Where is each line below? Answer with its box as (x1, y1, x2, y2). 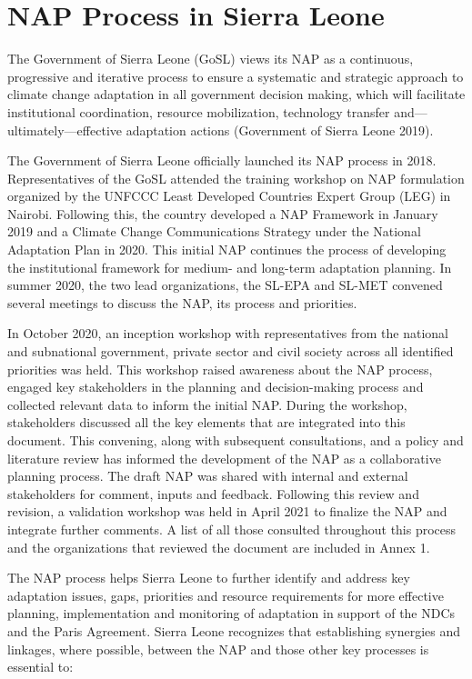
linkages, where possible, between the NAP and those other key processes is (7, 639, 429, 658)
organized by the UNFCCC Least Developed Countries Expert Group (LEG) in (7, 186, 451, 205)
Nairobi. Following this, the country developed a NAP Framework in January (7, 204, 438, 223)
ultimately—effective (7, 120, 122, 139)
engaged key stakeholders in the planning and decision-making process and (7, 377, 424, 396)
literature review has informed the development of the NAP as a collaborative (7, 448, 441, 467)
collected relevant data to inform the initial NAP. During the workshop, (7, 394, 407, 414)
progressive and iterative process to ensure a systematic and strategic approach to (7, 66, 464, 85)
